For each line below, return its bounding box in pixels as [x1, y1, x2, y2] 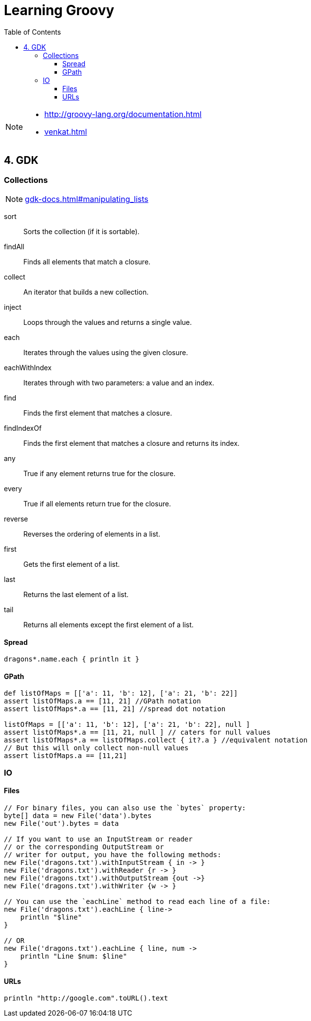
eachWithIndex [4, 363, 52, 372]
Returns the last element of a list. [23, 590, 129, 599]
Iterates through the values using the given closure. [23, 348, 188, 357]
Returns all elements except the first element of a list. [23, 620, 194, 629]
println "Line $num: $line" [20, 952, 127, 960]
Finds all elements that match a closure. [23, 257, 151, 266]
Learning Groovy [4, 2, 114, 19]
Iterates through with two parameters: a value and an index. [23, 378, 215, 387]
